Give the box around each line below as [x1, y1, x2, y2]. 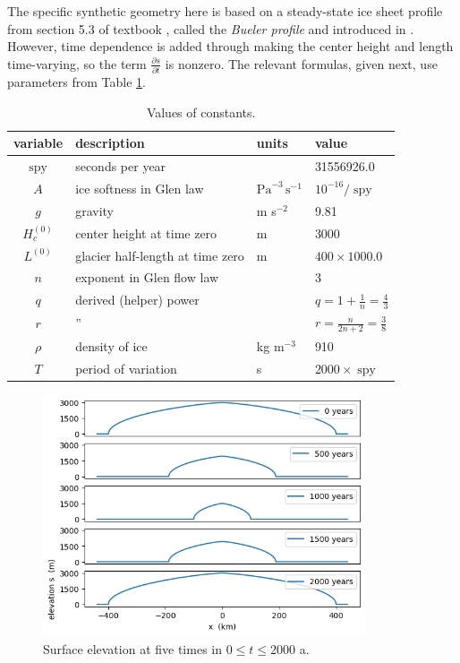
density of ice [75, 337, 148, 356]
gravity [75, 201, 114, 220]
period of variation [75, 359, 177, 378]
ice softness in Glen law [75, 178, 204, 197]
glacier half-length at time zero [75, 245, 244, 264]
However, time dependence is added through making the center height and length [7, 37, 454, 56]
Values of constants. [146, 102, 256, 121]
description [75, 133, 145, 152]
